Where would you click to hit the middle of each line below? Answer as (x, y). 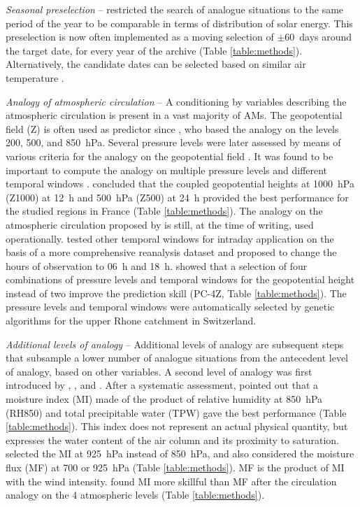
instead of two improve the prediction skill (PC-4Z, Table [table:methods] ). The (176, 293)
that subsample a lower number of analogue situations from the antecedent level (177, 358)
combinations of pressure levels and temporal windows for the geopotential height (180, 279)
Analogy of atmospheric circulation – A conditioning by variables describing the (176, 101)
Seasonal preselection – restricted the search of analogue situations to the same (175, 9)
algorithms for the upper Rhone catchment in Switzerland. (131, 321)
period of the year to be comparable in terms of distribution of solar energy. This (179, 23)
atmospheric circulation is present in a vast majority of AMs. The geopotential (174, 115)
